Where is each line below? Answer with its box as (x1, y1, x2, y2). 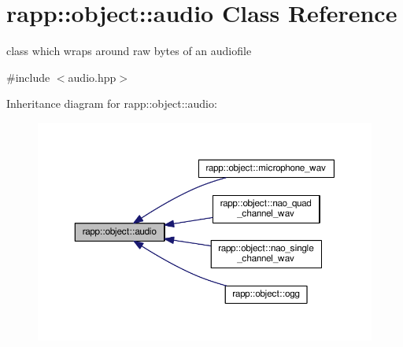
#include (6, 68, 50, 85)
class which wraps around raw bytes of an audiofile (6, 42, 252, 59)
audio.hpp (68, 68, 116, 85)
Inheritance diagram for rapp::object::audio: (6, 95, 217, 112)
